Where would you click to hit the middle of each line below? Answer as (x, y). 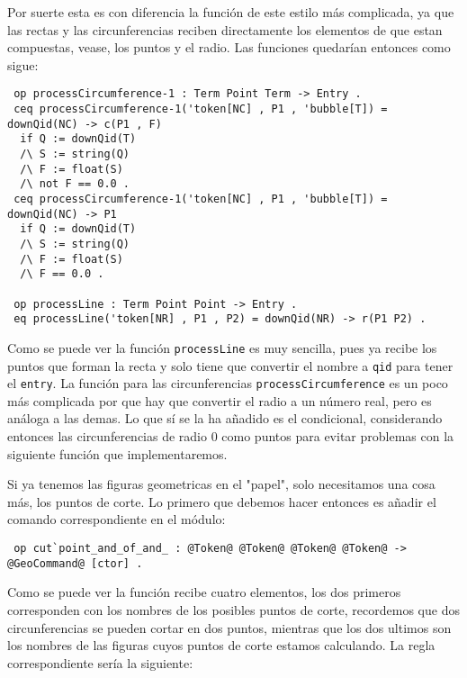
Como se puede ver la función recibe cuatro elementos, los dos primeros (204, 592)
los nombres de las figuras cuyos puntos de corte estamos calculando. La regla (221, 645)
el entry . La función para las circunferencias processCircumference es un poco (228, 383)
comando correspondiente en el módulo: (117, 519)
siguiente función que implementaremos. (117, 453)
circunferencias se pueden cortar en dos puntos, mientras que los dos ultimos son (229, 627)
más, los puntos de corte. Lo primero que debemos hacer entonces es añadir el (222, 501)
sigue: (23, 64)
